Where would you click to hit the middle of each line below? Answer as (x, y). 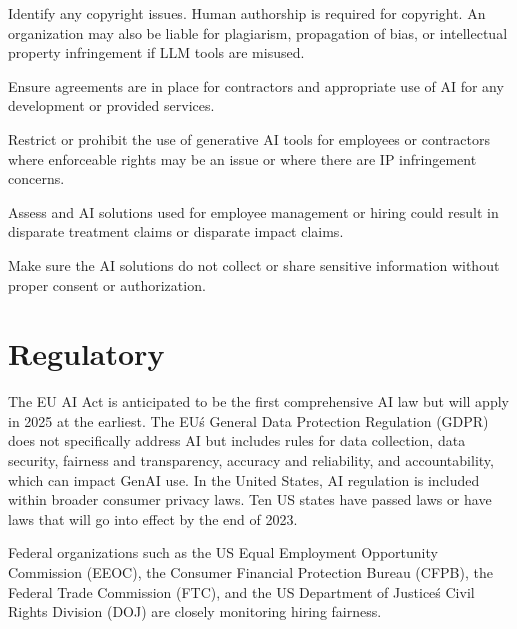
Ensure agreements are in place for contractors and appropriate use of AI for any (256, 85)
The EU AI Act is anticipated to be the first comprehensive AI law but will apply (258, 401)
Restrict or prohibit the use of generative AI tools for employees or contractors (249, 138)
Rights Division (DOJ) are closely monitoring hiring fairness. (195, 611)
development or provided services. (111, 105)
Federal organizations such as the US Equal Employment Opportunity (223, 552)
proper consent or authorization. (107, 284)
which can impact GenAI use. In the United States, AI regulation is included (244, 479)
